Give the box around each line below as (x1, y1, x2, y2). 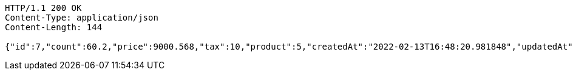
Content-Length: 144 (5, 22, 103, 32)
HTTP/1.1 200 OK (5, 3, 82, 13)
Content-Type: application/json (5, 13, 158, 22)
